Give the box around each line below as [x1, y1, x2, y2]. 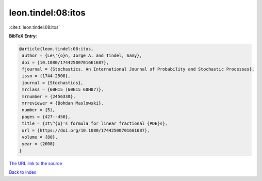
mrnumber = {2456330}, [22, 94, 76, 99]
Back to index [9, 169, 36, 175]
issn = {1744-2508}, [22, 73, 71, 79]
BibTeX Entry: [9, 33, 37, 39]
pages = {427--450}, [22, 114, 71, 119]
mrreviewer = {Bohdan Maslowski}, [22, 100, 104, 106]
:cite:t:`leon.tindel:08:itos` [9, 24, 60, 30]
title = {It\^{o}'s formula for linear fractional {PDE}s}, [22, 121, 168, 126]
